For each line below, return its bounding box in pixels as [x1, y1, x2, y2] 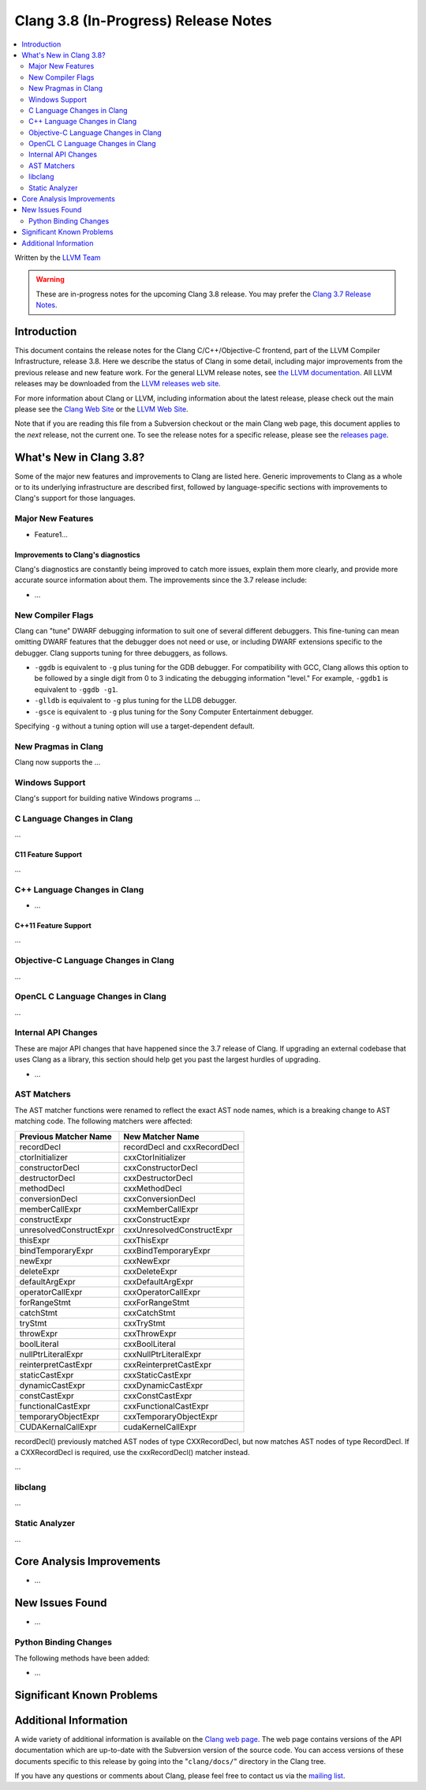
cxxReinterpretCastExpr [123, 1359, 212, 1370]
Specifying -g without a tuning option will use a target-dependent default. [14, 721, 256, 731]
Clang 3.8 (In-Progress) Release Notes [14, 12, 272, 29]
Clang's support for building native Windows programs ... [14, 794, 201, 803]
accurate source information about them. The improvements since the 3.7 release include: [14, 575, 308, 585]
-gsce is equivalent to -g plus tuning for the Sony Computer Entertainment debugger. [34, 707, 314, 716]
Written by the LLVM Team [14, 253, 102, 262]
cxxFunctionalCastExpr [123, 1401, 209, 1412]
